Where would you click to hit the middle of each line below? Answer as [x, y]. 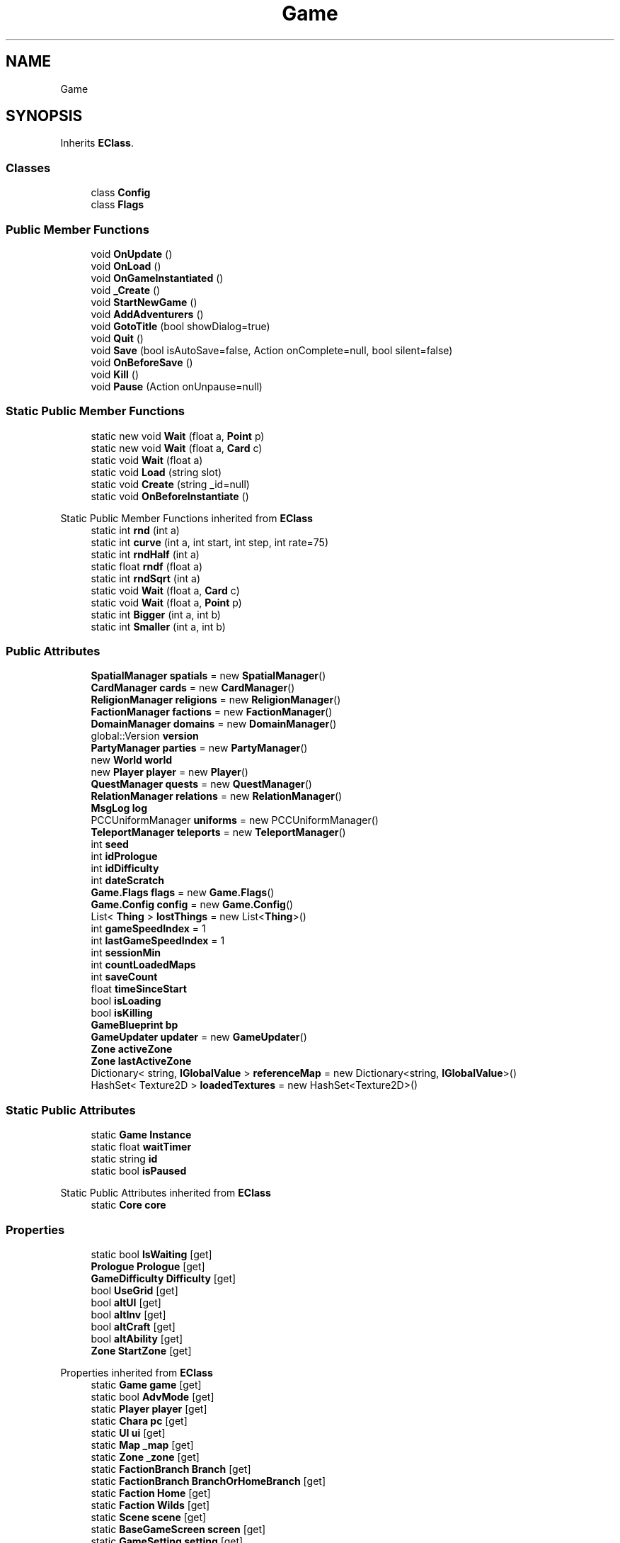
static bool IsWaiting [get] [151, 1254]
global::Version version [145, 736]
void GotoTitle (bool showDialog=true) [180, 326]
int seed [110, 844]
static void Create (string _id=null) [170, 484]
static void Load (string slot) [156, 472]
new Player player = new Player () [170, 772]
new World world [132, 760]
